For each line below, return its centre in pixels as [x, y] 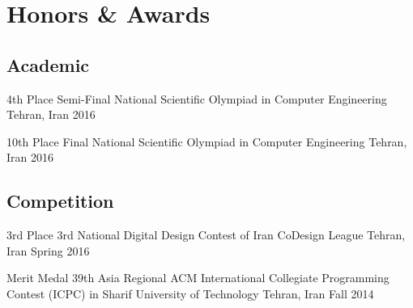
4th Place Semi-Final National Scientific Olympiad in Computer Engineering [197, 98]
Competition [60, 201]
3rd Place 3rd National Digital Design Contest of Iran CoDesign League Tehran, [206, 235]
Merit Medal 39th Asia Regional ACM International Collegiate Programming [198, 278]
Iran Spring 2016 [48, 250]
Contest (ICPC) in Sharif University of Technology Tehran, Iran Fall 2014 [190, 293]
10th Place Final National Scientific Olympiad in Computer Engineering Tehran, [207, 141]
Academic [48, 64]
